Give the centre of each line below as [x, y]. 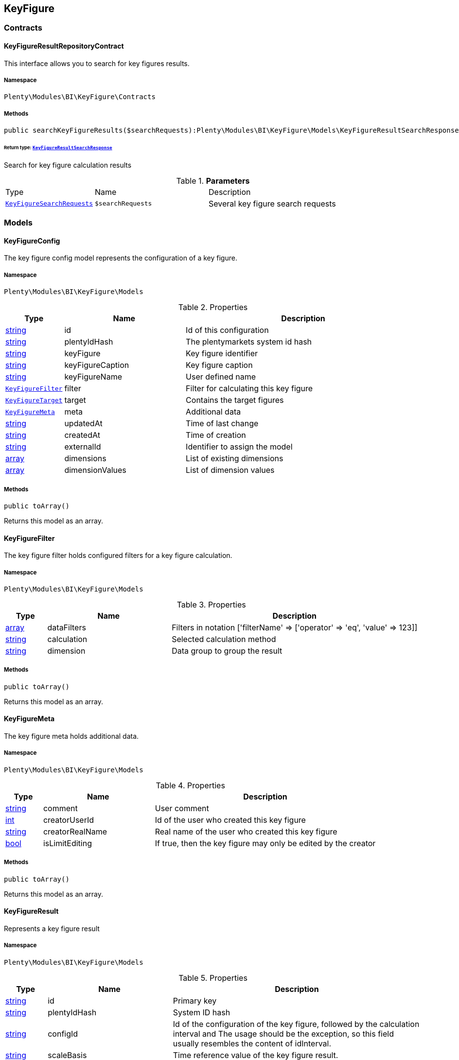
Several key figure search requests [272, 203]
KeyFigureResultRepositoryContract [64, 46]
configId [63, 1034]
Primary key [195, 1000]
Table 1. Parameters [213, 181]
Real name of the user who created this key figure [246, 831]
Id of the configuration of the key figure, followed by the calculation [296, 1024]
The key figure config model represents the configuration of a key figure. [121, 258]
